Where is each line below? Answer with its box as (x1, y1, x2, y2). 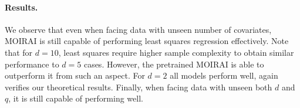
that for (5, 46, 33, 58)
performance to (5, 58, 59, 70)
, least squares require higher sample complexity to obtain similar (58, 46, 294, 58)
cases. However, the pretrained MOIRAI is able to (83, 58, 264, 70)
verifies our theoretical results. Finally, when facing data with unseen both (5, 80, 272, 93)
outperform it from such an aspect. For (5, 69, 145, 82)
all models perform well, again (170, 69, 278, 82)
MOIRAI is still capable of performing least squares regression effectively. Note (5, 35, 289, 47)
